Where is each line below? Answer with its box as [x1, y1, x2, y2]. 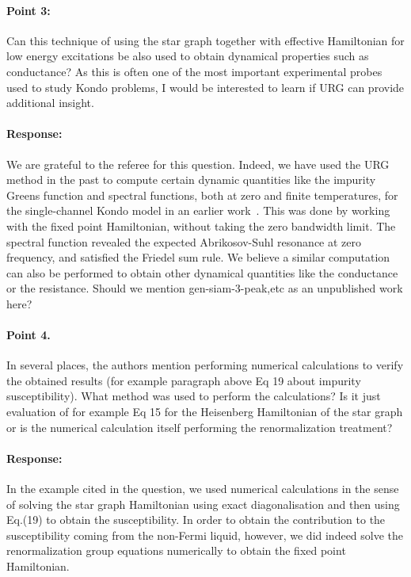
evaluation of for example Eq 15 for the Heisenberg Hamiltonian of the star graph [6, 403, 403, 420]
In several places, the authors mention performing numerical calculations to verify [6, 357, 404, 373]
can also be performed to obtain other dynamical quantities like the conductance [6, 264, 398, 281]
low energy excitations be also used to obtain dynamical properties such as [6, 48, 369, 64]
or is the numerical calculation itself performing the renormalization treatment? [6, 418, 393, 435]
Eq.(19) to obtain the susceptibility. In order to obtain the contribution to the [6, 511, 386, 528]
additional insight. [6, 94, 94, 111]
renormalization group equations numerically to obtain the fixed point [6, 542, 346, 559]
